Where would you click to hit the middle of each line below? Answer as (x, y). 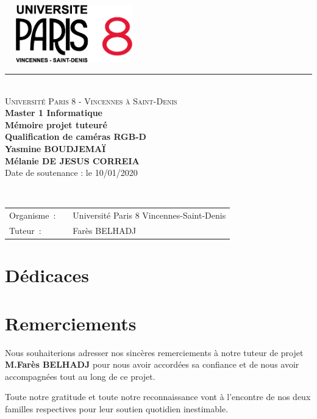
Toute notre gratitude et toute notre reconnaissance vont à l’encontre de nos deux (158, 397)
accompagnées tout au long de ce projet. (80, 376)
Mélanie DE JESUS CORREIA (72, 160)
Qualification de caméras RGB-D (76, 137)
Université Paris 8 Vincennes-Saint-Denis (149, 215)
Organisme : (33, 215)
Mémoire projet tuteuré (56, 124)
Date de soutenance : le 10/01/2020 (71, 173)
